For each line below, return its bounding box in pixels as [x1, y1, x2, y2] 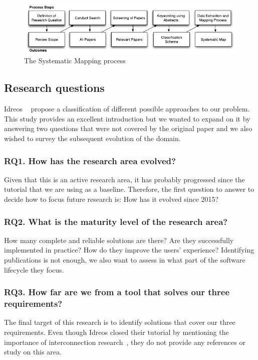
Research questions [4, 80, 105, 95]
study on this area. [4, 346, 62, 357]
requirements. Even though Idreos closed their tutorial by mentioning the [4, 326, 229, 337]
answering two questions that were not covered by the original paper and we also [4, 123, 252, 134]
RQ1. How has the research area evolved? [4, 154, 176, 167]
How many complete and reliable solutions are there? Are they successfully [4, 234, 234, 245]
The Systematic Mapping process [24, 55, 126, 66]
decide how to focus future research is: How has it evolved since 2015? [4, 194, 219, 204]
